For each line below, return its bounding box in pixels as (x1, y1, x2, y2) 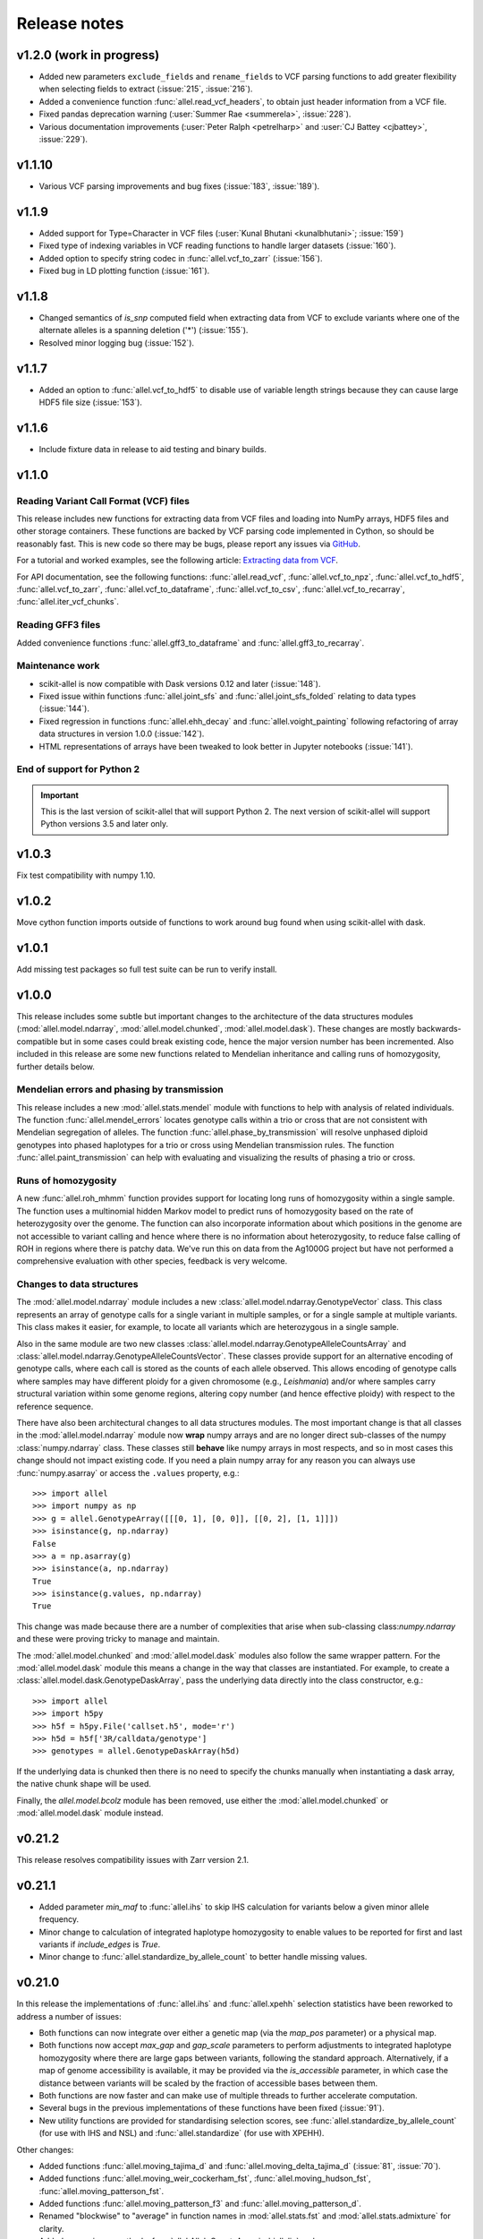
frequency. (38, 1914, 80, 1925)
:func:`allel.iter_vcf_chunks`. (16, 596, 120, 607)
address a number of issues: (16, 2011, 123, 2021)
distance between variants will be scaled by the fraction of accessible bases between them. (38, 2078, 378, 2089)
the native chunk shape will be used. (16, 1779, 152, 1789)
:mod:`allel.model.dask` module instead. (16, 1807, 165, 1818)
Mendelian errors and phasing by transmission (16, 1084, 224, 1096)
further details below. (16, 1061, 96, 1072)
